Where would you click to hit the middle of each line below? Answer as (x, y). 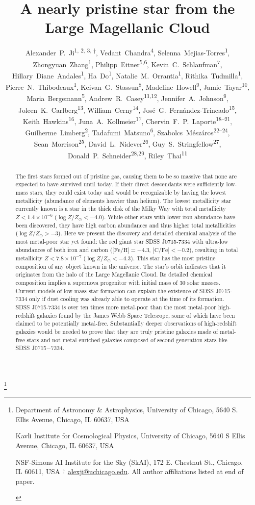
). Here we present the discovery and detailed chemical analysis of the (147, 233)
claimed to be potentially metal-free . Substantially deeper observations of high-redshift (126, 323)
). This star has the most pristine (173, 258)
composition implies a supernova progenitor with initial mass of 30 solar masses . (118, 282)
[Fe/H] (121, 250)
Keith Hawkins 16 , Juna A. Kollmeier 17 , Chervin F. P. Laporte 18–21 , (127, 120)
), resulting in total (214, 250)
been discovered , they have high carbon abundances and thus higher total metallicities (126, 225)
